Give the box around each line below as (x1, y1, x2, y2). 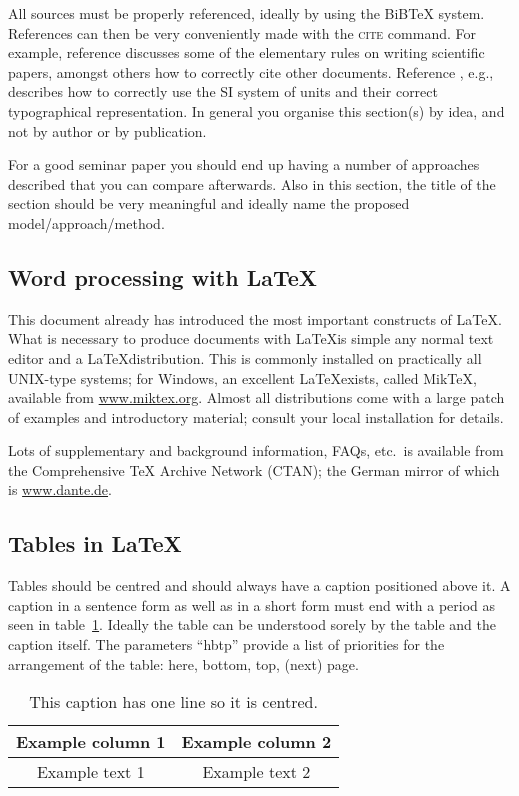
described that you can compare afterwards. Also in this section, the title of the (8, 173, 496, 194)
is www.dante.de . (8, 479, 112, 500)
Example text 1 (36, 760, 145, 784)
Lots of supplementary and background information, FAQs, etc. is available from (8, 440, 504, 461)
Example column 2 (181, 730, 332, 754)
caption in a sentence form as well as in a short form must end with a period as (8, 594, 496, 615)
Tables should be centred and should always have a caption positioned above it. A (8, 575, 511, 596)
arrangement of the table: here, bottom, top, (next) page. (8, 653, 359, 674)
